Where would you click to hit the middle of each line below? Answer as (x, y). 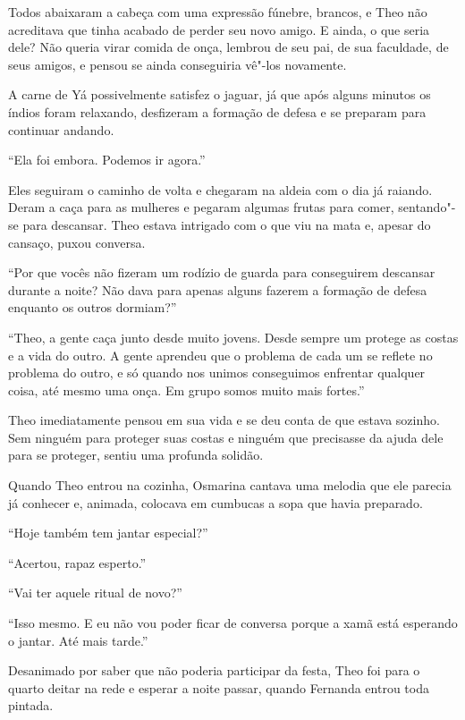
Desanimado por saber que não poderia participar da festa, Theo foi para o (214, 670)
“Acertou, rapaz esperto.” (77, 562)
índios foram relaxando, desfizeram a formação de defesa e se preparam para (217, 111)
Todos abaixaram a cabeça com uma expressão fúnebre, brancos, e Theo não (218, 12)
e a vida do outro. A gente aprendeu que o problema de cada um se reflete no (220, 355)
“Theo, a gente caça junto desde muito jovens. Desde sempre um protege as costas (233, 337)
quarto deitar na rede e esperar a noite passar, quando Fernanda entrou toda (219, 687)
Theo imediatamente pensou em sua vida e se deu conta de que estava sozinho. (224, 420)
